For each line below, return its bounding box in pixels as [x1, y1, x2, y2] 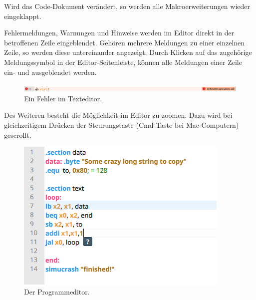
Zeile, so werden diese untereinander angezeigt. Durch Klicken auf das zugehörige [4, 47, 252, 57]
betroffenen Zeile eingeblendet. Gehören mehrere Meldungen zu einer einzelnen [4, 37, 245, 47]
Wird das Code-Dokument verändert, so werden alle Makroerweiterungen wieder [4, 1, 250, 11]
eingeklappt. [4, 10, 41, 21]
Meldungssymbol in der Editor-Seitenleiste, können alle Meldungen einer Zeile [4, 56, 242, 67]
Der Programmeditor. [24, 286, 90, 297]
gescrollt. [4, 129, 31, 140]
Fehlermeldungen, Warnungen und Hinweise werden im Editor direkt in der [4, 27, 235, 38]
